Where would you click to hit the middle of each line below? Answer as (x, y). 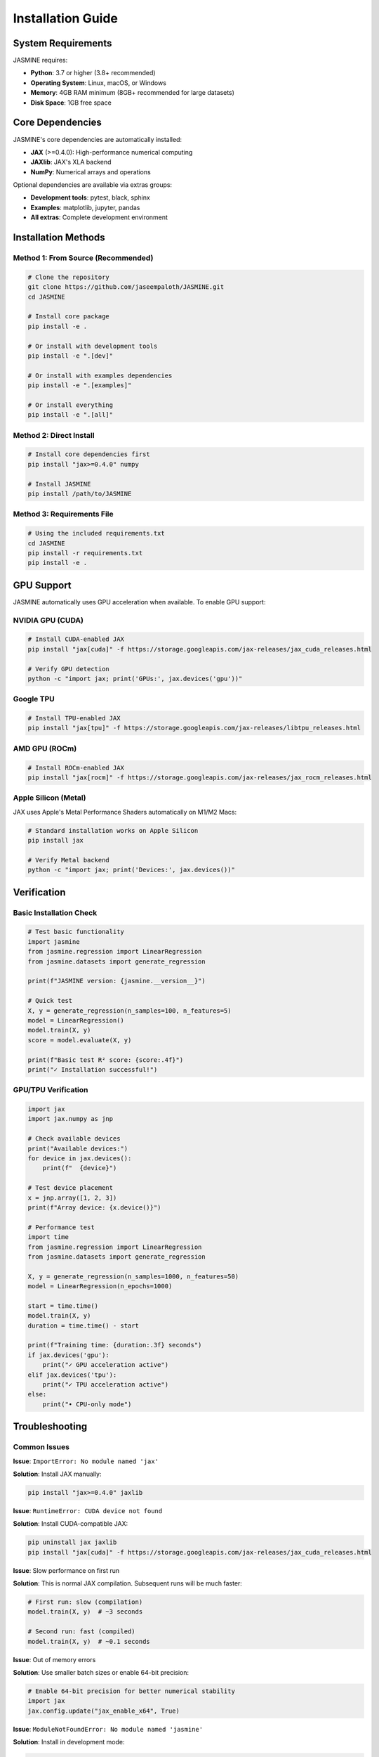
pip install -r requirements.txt (85, 553)
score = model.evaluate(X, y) (80, 1040)
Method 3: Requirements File (63, 514)
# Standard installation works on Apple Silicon (113, 830)
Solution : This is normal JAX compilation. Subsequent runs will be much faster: (127, 1583)
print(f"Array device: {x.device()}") (94, 1207)
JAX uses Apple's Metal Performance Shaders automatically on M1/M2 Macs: (125, 812)
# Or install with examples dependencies (100, 375)
